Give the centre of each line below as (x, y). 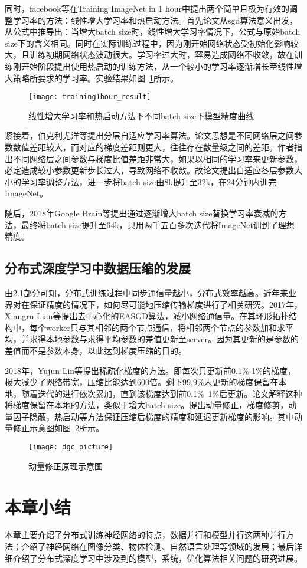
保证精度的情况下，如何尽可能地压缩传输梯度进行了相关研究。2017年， (166, 304)
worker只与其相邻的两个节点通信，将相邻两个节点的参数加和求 (165, 327)
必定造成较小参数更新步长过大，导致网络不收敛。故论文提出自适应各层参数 (149, 170)
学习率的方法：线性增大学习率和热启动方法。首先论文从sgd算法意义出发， (155, 20)
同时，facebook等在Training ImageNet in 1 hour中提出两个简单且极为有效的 (147, 8)
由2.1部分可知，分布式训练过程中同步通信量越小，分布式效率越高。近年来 (146, 292)
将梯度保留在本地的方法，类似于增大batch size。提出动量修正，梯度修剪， (147, 405)
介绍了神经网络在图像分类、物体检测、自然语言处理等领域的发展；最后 (157, 546)
